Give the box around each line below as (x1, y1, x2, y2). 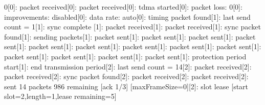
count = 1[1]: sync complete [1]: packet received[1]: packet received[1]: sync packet (4, 21, 261, 32)
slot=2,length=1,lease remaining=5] (4, 91, 117, 101)
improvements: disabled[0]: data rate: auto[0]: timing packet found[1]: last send (4, 11, 251, 22)
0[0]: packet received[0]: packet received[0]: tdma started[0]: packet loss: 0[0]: (4, 2, 242, 12)
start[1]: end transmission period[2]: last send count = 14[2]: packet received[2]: (4, 61, 252, 72)
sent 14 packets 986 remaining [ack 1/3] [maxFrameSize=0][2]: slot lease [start (4, 81, 249, 91)
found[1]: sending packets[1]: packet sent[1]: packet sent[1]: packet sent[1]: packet (4, 31, 256, 42)
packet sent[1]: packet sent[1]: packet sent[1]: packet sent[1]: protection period (4, 51, 247, 61)
